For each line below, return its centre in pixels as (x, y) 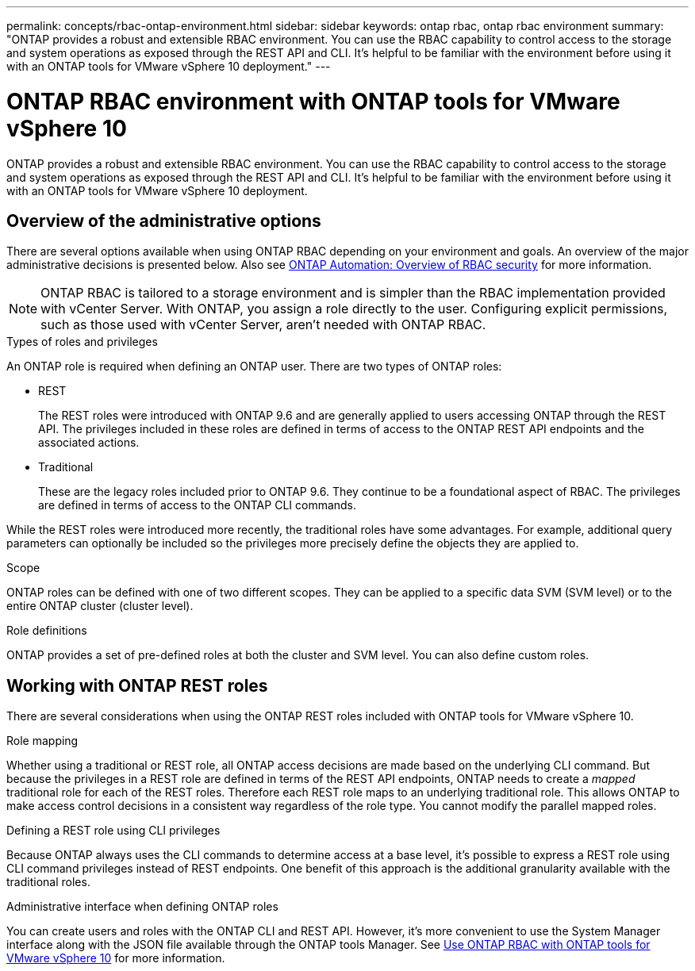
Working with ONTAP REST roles (137, 685)
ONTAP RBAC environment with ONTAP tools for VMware (313, 101)
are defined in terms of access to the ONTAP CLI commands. (198, 505)
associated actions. (89, 443)
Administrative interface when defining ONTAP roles (142, 907)
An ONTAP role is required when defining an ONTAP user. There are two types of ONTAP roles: (254, 367)
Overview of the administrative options (164, 221)
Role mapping (42, 741)
